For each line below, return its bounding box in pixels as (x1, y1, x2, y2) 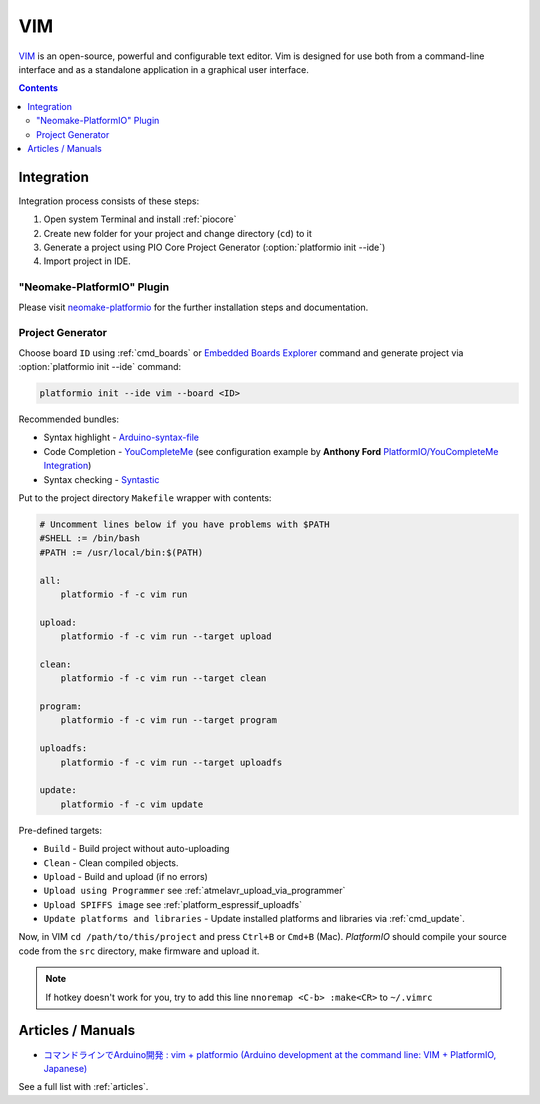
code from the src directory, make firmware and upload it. (18, 945, 260, 957)
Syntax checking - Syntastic (43, 473, 160, 485)
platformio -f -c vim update (60, 798, 204, 810)
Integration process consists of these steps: (18, 195, 200, 207)
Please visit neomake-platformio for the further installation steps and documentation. (18, 301, 369, 313)
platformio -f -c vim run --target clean (60, 673, 267, 684)
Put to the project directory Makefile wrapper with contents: (18, 491, 272, 504)
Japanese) (43, 1062, 88, 1074)
